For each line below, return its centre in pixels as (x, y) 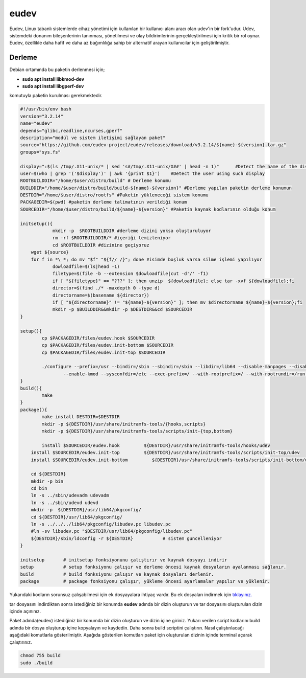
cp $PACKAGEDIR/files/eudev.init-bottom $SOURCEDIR (108, 345)
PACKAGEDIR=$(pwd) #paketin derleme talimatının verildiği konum (104, 202)
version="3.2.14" (42, 116)
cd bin (39, 489)
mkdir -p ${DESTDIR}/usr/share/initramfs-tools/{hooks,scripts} (124, 424)
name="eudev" (36, 123)
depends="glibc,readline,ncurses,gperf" (71, 131)
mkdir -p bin (47, 481)
